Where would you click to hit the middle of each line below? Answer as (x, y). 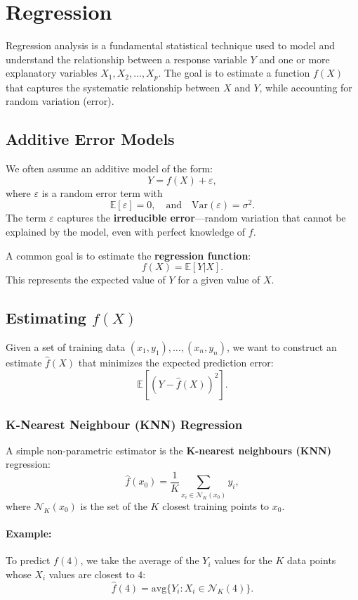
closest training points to (216, 505)
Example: (29, 533)
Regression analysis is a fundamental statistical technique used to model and (171, 45)
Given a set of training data (66, 347)
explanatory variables (52, 73)
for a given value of (219, 280)
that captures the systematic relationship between (113, 87)
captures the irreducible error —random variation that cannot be (201, 218)
